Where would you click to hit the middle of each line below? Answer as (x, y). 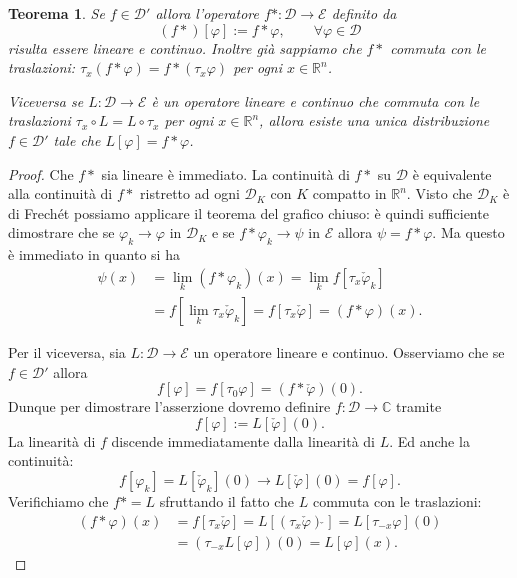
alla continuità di (60, 193)
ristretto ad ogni (190, 193)
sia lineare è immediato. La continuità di (225, 173)
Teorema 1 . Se (56, 13)
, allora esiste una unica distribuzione (374, 120)
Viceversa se (46, 100)
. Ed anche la (429, 440)
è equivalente (452, 173)
